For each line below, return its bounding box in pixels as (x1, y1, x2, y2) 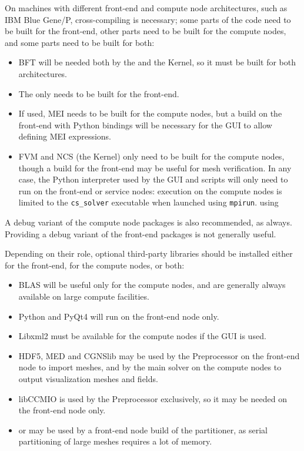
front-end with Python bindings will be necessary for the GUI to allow (18, 118, 272, 131)
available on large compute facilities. (18, 290, 149, 302)
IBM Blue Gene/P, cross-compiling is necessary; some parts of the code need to (5, 13, 291, 25)
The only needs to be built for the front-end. (18, 87, 179, 100)
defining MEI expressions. (18, 130, 112, 142)
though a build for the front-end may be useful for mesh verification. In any (18, 161, 292, 174)
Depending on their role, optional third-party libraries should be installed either (5, 247, 293, 260)
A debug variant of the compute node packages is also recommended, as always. (5, 215, 292, 228)
